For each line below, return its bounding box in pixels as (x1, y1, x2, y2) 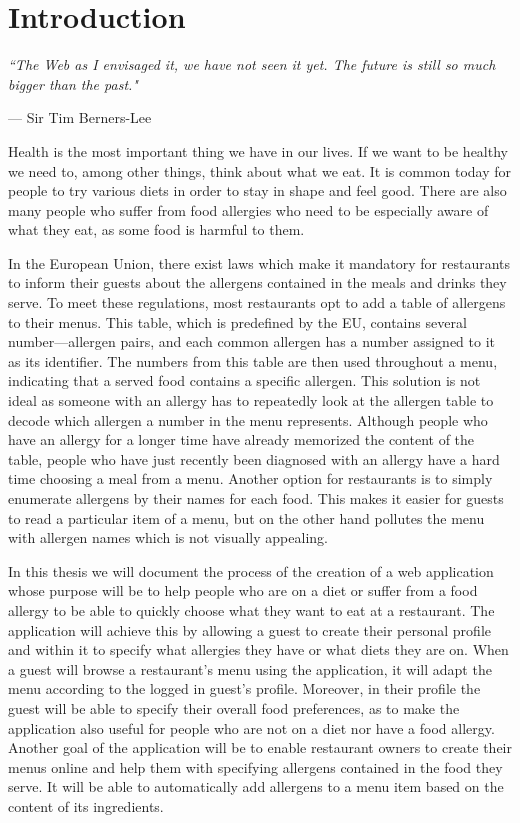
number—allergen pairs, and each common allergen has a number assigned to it (8, 331, 495, 352)
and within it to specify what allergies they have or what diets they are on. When (8, 639, 509, 660)
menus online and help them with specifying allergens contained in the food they (8, 756, 503, 777)
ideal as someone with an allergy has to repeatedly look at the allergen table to (8, 390, 494, 411)
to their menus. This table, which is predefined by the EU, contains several (8, 311, 467, 332)
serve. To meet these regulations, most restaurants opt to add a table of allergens (8, 292, 506, 313)
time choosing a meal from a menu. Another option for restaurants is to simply (8, 468, 493, 489)
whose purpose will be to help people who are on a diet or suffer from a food (8, 580, 478, 601)
